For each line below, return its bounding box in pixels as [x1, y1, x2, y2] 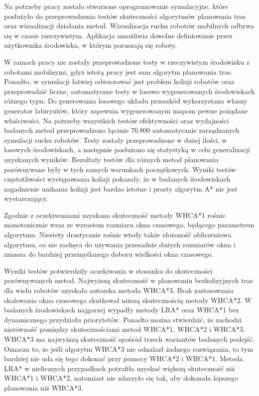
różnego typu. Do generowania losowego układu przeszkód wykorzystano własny [4, 96, 248, 106]
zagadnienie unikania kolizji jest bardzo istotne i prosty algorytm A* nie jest [4, 183, 238, 194]
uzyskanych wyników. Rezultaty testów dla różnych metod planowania [4, 154, 219, 164]
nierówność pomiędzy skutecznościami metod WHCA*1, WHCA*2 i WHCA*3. [4, 324, 246, 334]
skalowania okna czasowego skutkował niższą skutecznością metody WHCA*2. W [4, 295, 252, 305]
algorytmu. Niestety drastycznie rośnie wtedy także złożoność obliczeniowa [4, 229, 232, 240]
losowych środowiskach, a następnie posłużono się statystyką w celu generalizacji [4, 144, 250, 155]
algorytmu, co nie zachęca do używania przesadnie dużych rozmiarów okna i [4, 239, 236, 249]
